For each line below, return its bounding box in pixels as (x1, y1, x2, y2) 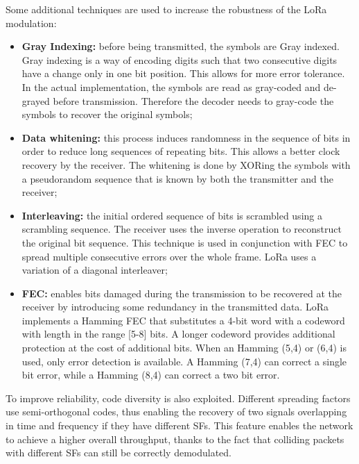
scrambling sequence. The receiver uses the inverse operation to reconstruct (21, 222, 342, 236)
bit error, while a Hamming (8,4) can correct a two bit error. (21, 367, 280, 382)
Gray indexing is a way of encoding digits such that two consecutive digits (21, 52, 338, 67)
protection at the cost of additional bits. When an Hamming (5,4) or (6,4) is (21, 340, 347, 355)
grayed (21, 93, 50, 108)
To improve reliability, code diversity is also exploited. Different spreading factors (6, 390, 351, 405)
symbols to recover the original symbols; (21, 107, 193, 122)
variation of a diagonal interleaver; (21, 263, 168, 277)
